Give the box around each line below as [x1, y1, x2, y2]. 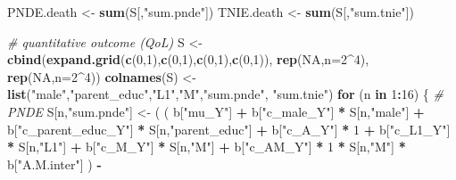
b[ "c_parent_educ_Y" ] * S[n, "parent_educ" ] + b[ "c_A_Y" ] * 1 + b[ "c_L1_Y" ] [7, 119, 451, 138]
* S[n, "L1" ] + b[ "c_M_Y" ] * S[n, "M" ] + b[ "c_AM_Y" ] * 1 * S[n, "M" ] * [7, 137, 406, 156]
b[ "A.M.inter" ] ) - [7, 154, 102, 173]
